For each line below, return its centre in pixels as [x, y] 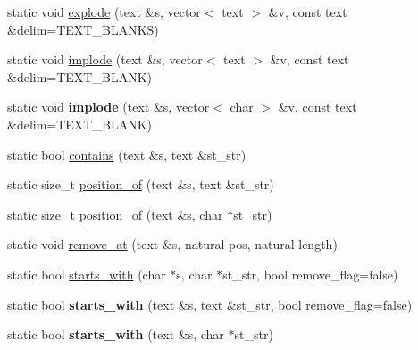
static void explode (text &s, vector [104, 12]
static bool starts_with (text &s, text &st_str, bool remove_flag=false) [210, 304]
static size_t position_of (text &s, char [115, 214]
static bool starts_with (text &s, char [116, 334]
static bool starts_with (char [87, 274]
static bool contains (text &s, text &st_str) [127, 154]
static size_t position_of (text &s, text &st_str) [141, 184]
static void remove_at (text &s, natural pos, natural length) [172, 244]
